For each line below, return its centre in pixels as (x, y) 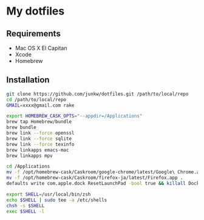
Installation (28, 80)
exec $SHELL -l (25, 211)
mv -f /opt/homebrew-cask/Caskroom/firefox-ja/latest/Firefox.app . (95, 178)
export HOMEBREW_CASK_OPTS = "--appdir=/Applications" (74, 116)
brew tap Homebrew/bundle (39, 122)
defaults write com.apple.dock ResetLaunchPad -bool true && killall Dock (103, 184)
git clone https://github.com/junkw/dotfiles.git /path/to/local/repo (97, 94)
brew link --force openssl (40, 133)
